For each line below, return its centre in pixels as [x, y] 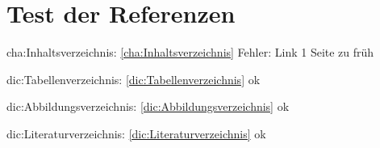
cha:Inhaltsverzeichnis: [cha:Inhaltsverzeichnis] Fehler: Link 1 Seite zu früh [190, 52]
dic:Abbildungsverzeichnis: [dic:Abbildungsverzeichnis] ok [148, 106]
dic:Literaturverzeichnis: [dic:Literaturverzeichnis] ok [136, 133]
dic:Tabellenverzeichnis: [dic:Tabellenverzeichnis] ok [134, 79]
